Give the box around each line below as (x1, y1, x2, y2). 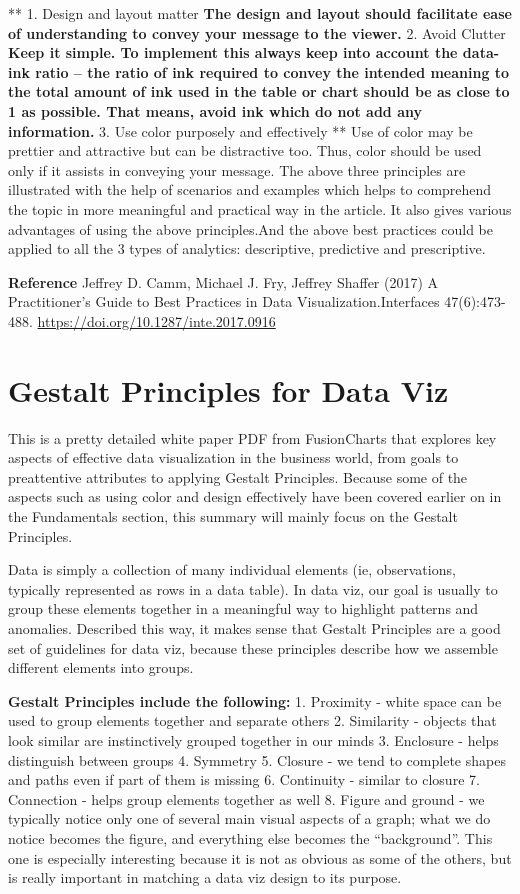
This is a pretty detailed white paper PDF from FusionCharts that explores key (8, 427, 497, 448)
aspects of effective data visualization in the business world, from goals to (8, 447, 459, 468)
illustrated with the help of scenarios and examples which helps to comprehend (8, 179, 492, 200)
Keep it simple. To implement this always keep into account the (8, 42, 458, 63)
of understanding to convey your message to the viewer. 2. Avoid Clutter (8, 22, 506, 43)
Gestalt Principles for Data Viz (8, 369, 449, 410)
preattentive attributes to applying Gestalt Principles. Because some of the (8, 466, 468, 487)
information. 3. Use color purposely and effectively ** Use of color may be (8, 120, 473, 141)
